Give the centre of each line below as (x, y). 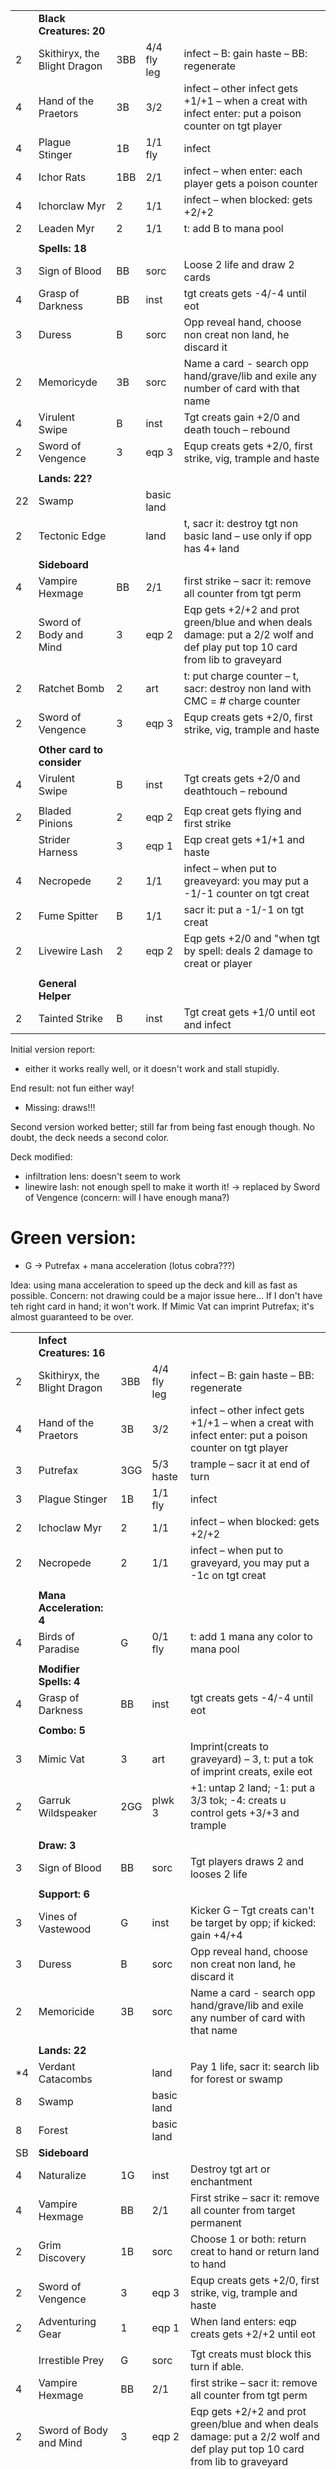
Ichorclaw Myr (72, 206)
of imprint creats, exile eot (251, 1771)
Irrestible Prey (71, 2360)
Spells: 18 (62, 248)
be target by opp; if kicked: (253, 1922)
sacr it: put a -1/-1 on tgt (244, 909)
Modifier (59, 1669)
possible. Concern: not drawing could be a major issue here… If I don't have (166, 1295)
